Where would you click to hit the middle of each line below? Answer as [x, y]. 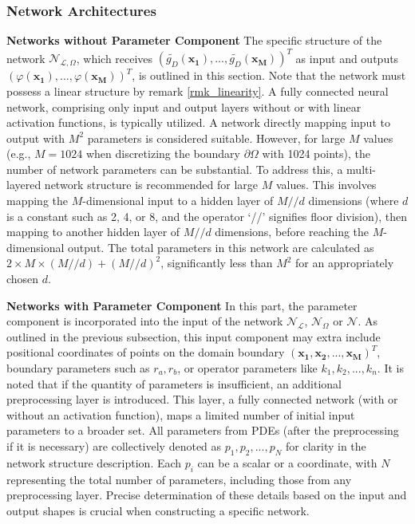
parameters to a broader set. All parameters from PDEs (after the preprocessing [203, 430]
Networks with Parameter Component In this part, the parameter [182, 305]
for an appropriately [345, 263]
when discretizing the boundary [163, 154]
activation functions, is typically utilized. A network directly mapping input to [198, 122]
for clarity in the [326, 445]
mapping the [38, 201]
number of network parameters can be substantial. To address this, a [175, 169]
